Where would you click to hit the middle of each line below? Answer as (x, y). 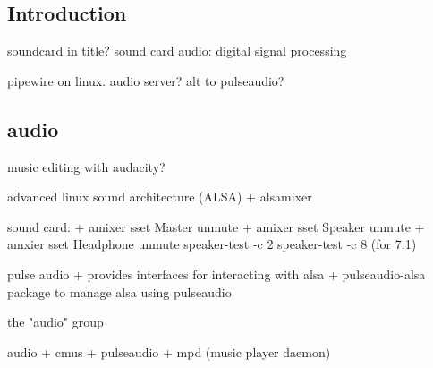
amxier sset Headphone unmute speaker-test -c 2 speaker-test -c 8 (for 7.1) (212, 244)
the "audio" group (55, 322)
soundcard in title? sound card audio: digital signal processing (177, 51)
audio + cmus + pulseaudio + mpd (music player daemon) (169, 351)
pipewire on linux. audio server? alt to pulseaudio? (146, 80)
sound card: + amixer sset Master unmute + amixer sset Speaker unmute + (216, 226)
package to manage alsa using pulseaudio (119, 291)
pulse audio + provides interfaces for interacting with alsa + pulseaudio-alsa (216, 274)
